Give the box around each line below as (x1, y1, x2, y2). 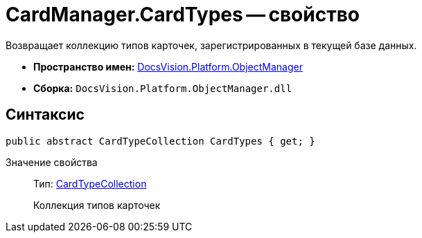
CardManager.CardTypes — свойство (6, 3, 360, 26)
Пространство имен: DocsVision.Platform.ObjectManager (33, 60, 303, 73)
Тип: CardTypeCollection (33, 177, 147, 190)
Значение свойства (6, 156, 98, 168)
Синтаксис (6, 106, 85, 124)
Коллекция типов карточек (33, 199, 161, 211)
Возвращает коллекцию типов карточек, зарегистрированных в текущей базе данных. (6, 39, 417, 51)
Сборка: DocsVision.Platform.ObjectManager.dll (33, 82, 292, 94)
